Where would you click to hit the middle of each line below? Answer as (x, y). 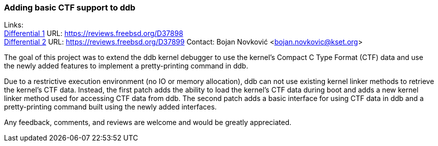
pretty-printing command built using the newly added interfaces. (110, 107)
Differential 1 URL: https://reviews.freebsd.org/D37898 (94, 33)
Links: (14, 25)
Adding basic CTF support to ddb (70, 7)
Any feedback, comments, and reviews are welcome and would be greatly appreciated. (148, 122)
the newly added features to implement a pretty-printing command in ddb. (126, 66)
